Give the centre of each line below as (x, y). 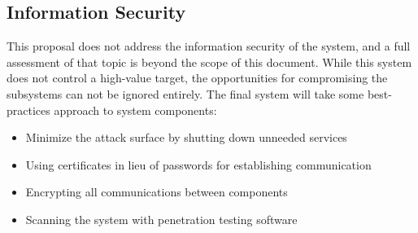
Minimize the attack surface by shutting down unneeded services (186, 137)
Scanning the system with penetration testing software (161, 219)
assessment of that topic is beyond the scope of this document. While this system (209, 62)
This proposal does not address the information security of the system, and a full (209, 46)
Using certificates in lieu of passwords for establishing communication (198, 164)
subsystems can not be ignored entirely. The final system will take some (185, 93)
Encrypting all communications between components (157, 192)
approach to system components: (135, 110)
